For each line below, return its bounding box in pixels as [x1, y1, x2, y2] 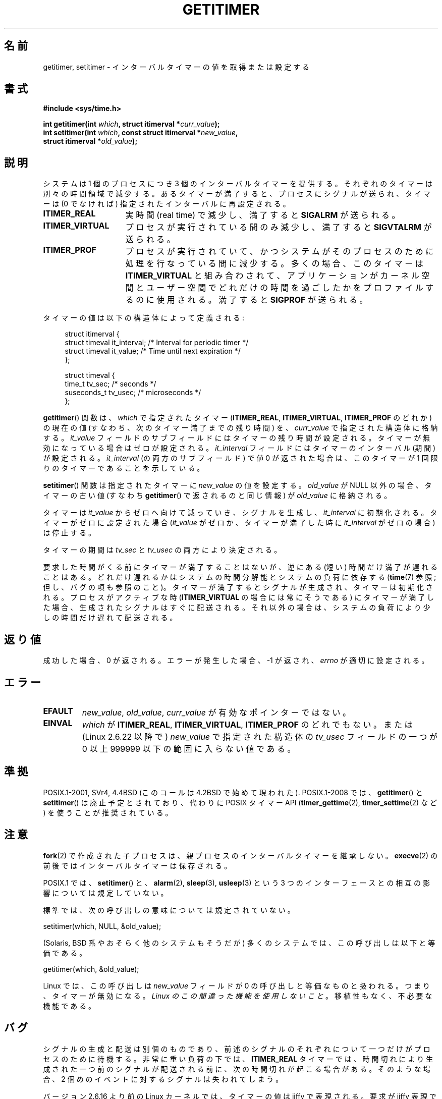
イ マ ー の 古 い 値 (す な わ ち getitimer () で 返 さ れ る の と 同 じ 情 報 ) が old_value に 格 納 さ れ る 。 [43, 491, 392, 500]
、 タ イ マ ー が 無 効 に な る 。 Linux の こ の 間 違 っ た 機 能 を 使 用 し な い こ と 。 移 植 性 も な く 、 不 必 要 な [43, 991, 432, 1000]
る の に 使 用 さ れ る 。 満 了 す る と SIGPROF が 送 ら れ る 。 [125, 295, 368, 305]
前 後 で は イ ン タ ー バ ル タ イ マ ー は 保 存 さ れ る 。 [43, 861, 232, 870]
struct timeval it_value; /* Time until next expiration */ [65, 347, 241, 356]
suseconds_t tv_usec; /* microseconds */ [65, 388, 201, 397]
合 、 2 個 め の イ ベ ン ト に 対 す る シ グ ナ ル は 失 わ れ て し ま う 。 [43, 1074, 283, 1083]
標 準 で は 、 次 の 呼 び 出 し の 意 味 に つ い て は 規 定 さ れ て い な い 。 [43, 905, 295, 914]
